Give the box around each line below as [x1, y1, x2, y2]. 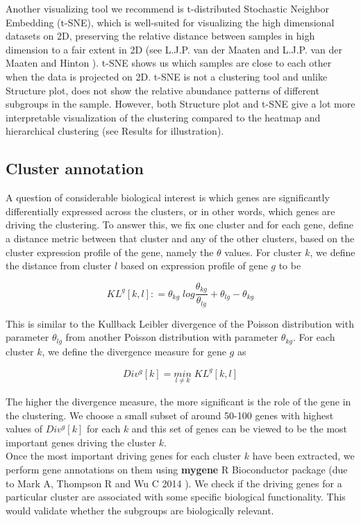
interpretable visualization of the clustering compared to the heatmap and [6, 110, 321, 124]
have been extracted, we [252, 448, 355, 463]
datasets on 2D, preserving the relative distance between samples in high [6, 28, 315, 43]
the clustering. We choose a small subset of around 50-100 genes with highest [6, 407, 334, 422]
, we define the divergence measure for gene [42, 344, 226, 358]
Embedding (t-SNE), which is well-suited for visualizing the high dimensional [6, 15, 335, 29]
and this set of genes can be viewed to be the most [131, 421, 348, 436]
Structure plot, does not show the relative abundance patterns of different [6, 83, 319, 97]
